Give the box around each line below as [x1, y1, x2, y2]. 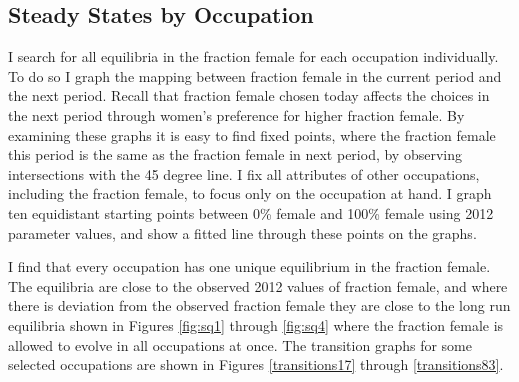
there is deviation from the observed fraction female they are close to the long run [8, 295, 511, 316]
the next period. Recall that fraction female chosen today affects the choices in [8, 85, 490, 106]
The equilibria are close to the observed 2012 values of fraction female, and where [8, 275, 508, 296]
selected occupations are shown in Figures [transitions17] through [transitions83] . [8, 354, 504, 375]
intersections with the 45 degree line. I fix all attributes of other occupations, [8, 163, 480, 184]
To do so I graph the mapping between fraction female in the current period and [8, 65, 502, 86]
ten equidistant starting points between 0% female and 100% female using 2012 [8, 202, 494, 223]
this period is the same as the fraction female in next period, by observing [8, 144, 462, 165]
